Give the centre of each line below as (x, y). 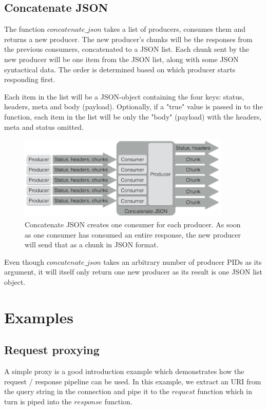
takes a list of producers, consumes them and (175, 29)
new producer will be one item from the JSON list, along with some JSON (121, 59)
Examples (39, 317)
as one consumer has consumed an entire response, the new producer (133, 234)
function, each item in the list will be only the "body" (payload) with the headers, (133, 116)
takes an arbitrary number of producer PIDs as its (183, 261)
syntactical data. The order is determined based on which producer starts (120, 69)
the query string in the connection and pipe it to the (87, 391)
